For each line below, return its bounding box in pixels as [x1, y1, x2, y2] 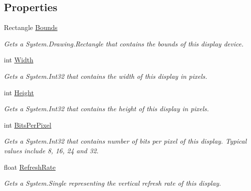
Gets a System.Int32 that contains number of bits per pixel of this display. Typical [4, 136, 247, 146]
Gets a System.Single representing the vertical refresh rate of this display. [4, 178, 221, 188]
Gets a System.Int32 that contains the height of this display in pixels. [4, 103, 209, 114]
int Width [4, 55, 33, 65]
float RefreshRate [4, 162, 56, 172]
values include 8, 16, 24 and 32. [4, 145, 99, 155]
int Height [4, 87, 34, 97]
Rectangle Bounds [4, 22, 58, 32]
